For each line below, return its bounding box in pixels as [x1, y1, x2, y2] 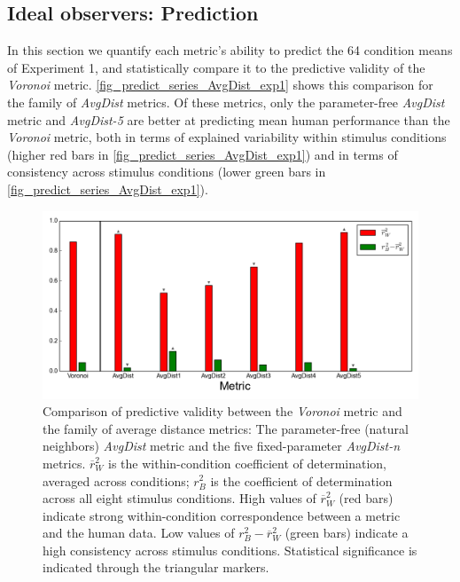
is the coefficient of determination [210, 471, 393, 490]
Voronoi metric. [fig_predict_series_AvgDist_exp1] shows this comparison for [7, 75, 433, 94]
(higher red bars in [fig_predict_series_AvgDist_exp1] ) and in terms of [7, 145, 398, 163]
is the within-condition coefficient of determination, [108, 453, 386, 472]
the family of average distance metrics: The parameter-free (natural [43, 419, 409, 437]
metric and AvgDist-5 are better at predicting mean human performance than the [7, 110, 450, 129]
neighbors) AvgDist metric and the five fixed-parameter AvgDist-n [43, 436, 401, 455]
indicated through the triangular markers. [43, 558, 269, 577]
